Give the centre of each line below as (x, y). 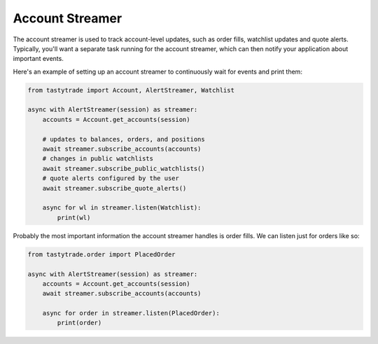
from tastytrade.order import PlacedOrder (101, 254)
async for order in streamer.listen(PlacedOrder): (131, 313)
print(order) (79, 323)
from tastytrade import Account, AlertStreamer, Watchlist (131, 90)
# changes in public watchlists (98, 159)
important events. (38, 59)
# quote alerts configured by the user (111, 178)
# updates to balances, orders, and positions (124, 139)
